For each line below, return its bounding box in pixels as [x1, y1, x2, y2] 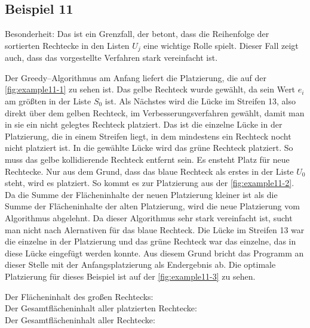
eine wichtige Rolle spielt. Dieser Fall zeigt [143, 39, 299, 51]
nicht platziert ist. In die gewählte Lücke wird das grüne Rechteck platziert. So [5, 141, 293, 154]
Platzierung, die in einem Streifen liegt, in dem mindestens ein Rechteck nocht [5, 129, 291, 142]
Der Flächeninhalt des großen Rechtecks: [5, 290, 154, 302]
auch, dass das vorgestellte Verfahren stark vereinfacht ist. [5, 51, 218, 64]
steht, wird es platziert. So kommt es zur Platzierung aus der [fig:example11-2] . [5, 177, 294, 189]
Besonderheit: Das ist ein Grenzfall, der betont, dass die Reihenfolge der [5, 27, 269, 40]
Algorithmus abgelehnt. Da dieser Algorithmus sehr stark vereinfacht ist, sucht [5, 211, 293, 224]
